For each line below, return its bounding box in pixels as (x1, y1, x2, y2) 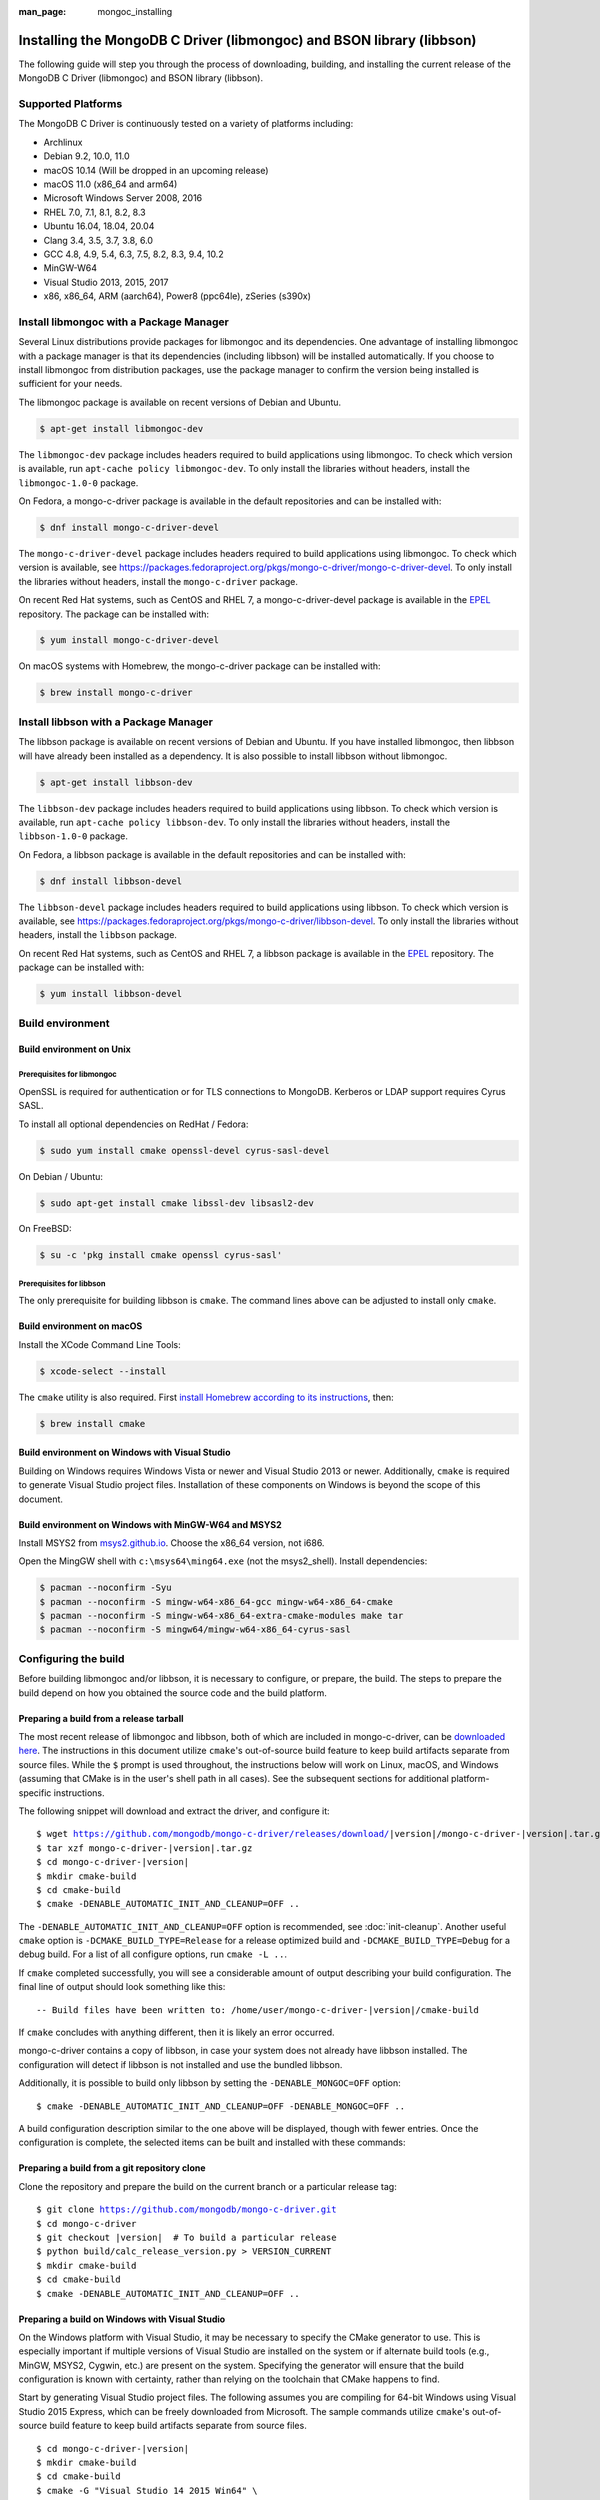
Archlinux (43, 136, 83, 148)
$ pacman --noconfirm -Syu (39, 1582, 172, 1594)
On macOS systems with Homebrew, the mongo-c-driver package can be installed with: (18, 660, 381, 672)
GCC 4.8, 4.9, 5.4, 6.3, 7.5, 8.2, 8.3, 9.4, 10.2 (43, 248, 224, 260)
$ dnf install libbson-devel (39, 875, 183, 887)
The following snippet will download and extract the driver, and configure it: (18, 1805, 330, 1817)
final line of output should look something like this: (18, 1981, 226, 1993)
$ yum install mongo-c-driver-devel (39, 635, 220, 646)
